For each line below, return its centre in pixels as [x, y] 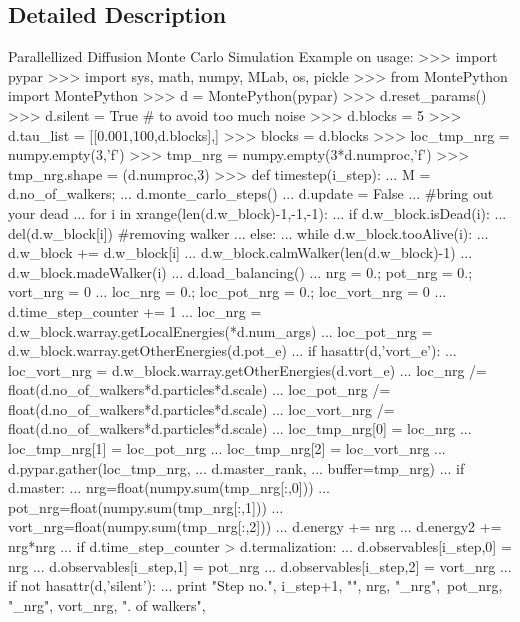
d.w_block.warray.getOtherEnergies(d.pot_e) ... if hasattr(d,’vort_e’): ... [232, 350]
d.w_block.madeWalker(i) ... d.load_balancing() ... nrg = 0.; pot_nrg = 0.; [240, 271]
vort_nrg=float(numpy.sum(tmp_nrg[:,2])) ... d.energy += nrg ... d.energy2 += [255, 526]
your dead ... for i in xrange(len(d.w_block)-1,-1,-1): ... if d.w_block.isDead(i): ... [257, 212]
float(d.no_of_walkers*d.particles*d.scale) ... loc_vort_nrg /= [201, 408]
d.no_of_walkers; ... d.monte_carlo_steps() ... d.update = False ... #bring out [251, 193]
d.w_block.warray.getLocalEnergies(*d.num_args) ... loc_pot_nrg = [220, 330]
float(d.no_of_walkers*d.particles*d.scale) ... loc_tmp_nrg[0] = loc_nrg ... [240, 428]
